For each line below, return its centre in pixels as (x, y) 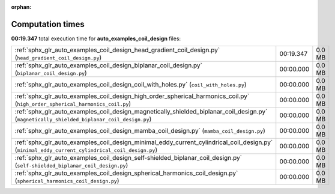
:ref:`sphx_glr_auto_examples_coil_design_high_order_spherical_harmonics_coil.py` (132, 96)
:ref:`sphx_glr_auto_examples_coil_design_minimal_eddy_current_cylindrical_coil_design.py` (144, 142)
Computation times (48, 24)
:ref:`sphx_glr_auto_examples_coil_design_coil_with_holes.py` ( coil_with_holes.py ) (131, 85)
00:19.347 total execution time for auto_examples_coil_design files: (96, 38)
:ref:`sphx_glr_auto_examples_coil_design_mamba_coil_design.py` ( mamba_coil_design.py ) (140, 131)
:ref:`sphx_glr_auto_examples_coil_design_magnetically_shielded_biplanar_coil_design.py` (141, 112)
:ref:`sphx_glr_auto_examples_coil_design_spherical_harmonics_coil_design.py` (126, 173)
